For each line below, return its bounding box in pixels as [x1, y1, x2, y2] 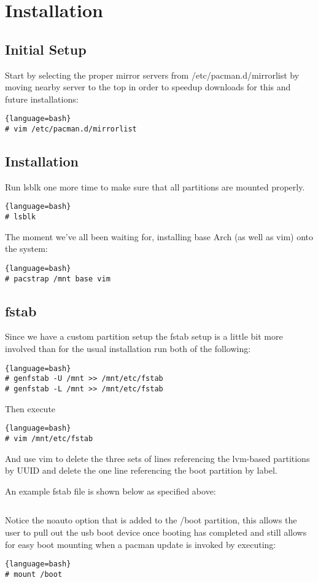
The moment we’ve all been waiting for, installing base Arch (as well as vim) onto [5, 230, 313, 243]
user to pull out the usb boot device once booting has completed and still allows [5, 525, 307, 538]
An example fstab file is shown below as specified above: [5, 484, 216, 497]
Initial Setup [5, 39, 87, 58]
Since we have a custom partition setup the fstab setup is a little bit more [5, 330, 283, 343]
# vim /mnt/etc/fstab [5, 434, 93, 443]
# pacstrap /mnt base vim [5, 274, 111, 283]
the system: [5, 242, 48, 255]
